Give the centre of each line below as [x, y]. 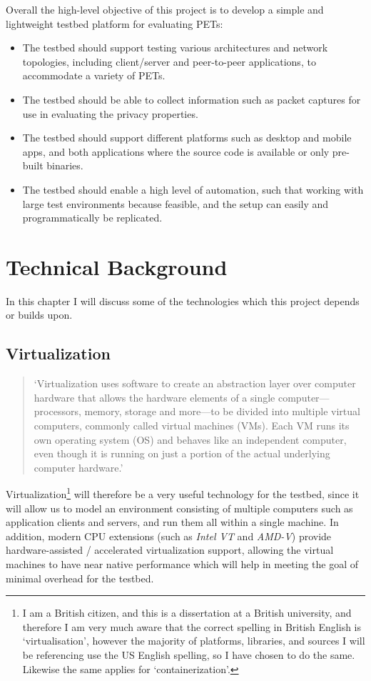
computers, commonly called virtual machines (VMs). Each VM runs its [192, 426]
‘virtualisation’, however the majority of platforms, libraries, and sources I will [194, 641]
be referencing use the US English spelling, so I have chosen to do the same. [189, 654]
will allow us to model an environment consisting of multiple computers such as [179, 508]
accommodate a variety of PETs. [94, 75]
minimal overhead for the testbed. [80, 578]
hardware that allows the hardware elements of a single [154, 397]
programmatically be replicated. [92, 218]
